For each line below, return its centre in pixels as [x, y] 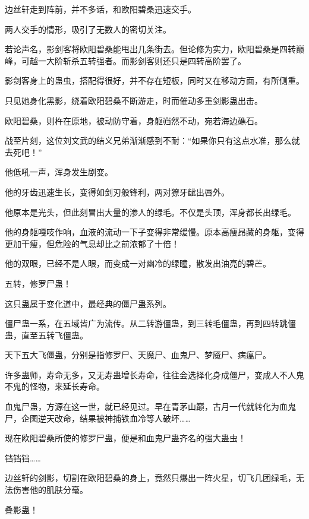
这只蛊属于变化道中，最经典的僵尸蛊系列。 [88, 303]
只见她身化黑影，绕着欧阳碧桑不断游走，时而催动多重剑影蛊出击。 [134, 100]
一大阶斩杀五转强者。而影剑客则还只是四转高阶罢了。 [142, 60]
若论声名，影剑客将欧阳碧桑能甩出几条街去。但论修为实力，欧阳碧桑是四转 [150, 49]
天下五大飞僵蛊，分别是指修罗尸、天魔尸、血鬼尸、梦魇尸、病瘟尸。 [138, 355]
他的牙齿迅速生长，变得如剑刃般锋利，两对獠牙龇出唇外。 [117, 192]
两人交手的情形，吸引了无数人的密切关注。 [88, 29]
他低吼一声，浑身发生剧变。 [59, 172]
